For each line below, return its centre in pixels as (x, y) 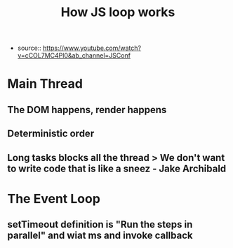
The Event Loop (54, 198)
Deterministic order (51, 134)
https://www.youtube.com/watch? (92, 48)
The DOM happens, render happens (87, 110)
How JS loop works (118, 12)
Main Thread (45, 84)
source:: (29, 48)
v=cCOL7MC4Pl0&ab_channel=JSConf (74, 56)
